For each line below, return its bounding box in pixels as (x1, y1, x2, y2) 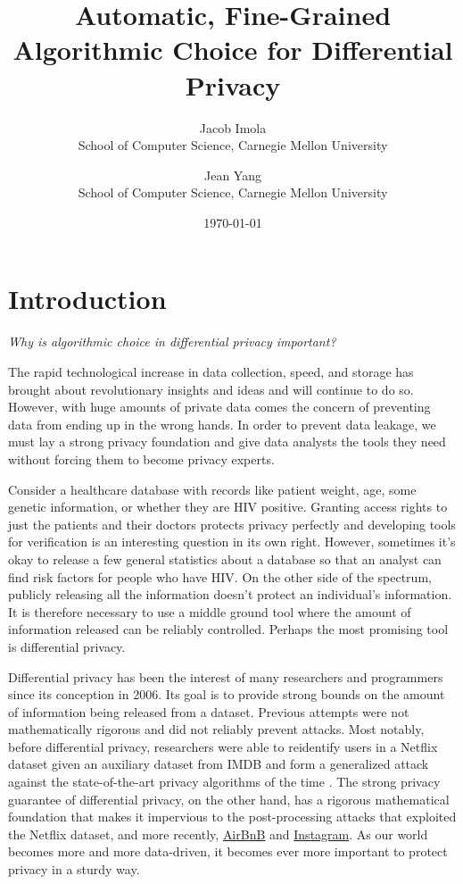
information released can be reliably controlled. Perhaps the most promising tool (8, 620, 449, 638)
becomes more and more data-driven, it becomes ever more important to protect (8, 842, 448, 861)
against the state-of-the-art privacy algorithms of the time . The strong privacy (8, 772, 441, 791)
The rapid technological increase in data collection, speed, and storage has (8, 363, 414, 380)
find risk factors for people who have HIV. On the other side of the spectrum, (8, 567, 432, 586)
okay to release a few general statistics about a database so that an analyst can (8, 549, 442, 568)
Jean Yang (204, 165, 261, 184)
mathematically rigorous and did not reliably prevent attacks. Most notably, (8, 720, 425, 738)
